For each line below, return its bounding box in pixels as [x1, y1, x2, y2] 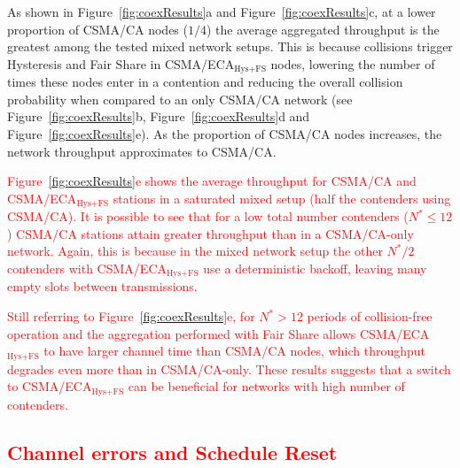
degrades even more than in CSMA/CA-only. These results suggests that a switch [7, 359, 451, 378]
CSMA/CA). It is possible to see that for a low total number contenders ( [7, 207, 409, 226]
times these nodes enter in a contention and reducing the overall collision [7, 73, 403, 91]
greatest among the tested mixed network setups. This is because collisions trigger [7, 37, 453, 56]
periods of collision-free [307, 307, 433, 326]
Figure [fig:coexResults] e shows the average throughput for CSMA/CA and [7, 172, 417, 190]
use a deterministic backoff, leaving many [203, 259, 427, 278]
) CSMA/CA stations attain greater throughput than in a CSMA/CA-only [7, 224, 414, 242]
